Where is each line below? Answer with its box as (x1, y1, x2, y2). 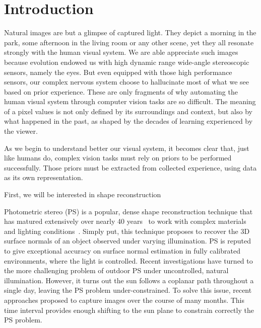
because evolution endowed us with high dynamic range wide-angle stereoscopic (4, 56, 249, 67)
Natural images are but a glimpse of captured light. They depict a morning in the (4, 27, 256, 38)
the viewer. (4, 126, 38, 136)
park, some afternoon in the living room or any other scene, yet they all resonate (4, 37, 254, 47)
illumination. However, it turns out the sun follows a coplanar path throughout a (4, 275, 254, 285)
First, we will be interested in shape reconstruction (4, 189, 161, 200)
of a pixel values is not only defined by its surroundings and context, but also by (4, 106, 252, 116)
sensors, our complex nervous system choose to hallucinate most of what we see (4, 76, 249, 87)
